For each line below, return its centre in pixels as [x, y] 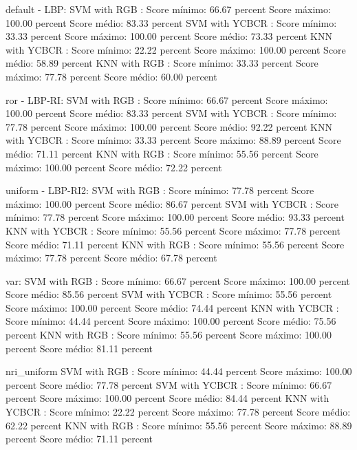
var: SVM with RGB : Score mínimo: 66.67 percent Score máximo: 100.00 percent [178, 280]
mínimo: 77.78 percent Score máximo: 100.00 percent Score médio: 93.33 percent [175, 217]
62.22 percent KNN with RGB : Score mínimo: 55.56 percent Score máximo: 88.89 [179, 425]
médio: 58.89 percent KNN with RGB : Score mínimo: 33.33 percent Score [162, 63]
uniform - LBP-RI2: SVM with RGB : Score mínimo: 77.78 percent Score [160, 190]
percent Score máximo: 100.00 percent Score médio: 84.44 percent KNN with [167, 398]
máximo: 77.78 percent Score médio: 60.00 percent [111, 76]
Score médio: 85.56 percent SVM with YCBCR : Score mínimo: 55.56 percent [169, 294]
